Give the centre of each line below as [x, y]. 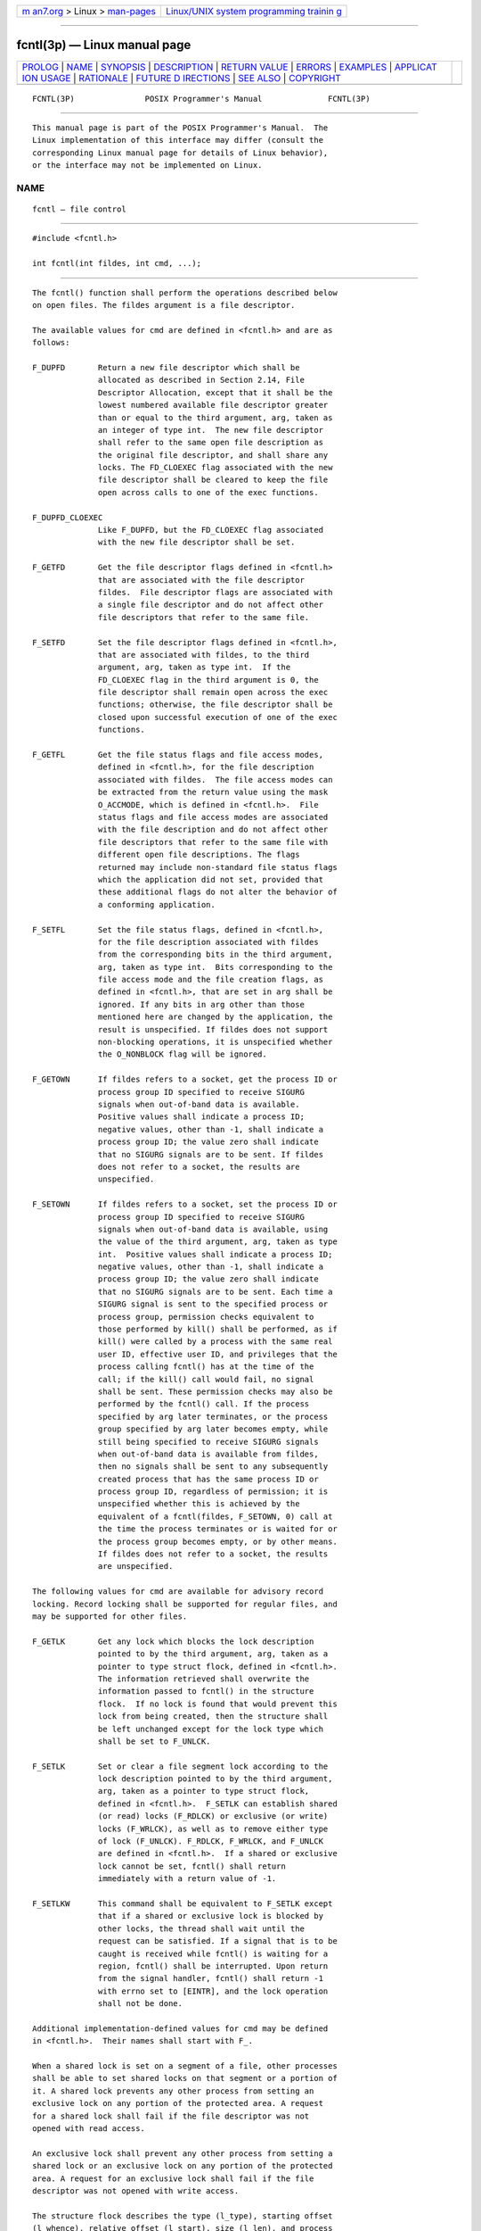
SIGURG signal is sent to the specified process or [213, 1304]
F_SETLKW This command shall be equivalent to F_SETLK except [183, 1903]
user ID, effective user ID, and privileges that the [218, 1354]
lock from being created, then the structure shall [213, 1717]
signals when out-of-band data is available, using [213, 1229]
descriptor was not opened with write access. [136, 2190]
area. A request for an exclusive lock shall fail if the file [173, 2178]
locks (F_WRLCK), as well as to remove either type [213, 1829]
